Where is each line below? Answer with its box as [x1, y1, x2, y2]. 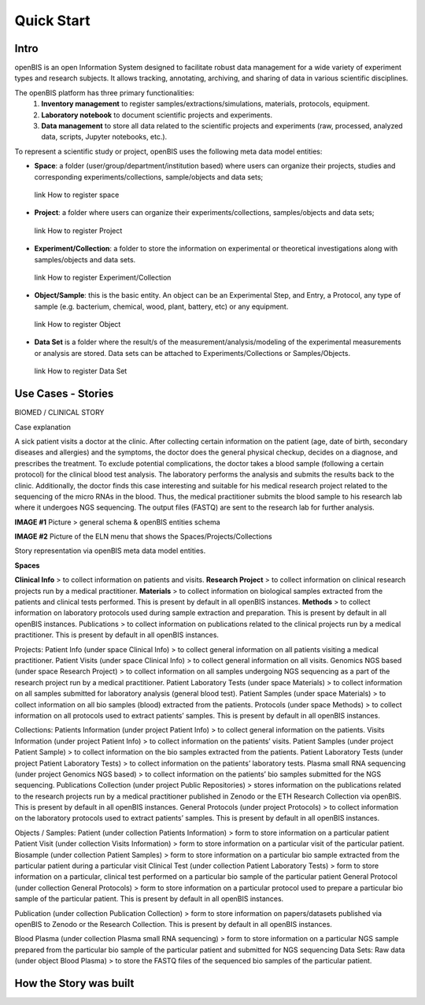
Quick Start [14, 12, 91, 29]
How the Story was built [14, 977, 135, 990]
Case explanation [14, 422, 71, 432]
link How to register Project [34, 225, 123, 235]
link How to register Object [34, 320, 121, 329]
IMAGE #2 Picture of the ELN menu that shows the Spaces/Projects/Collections [14, 532, 272, 541]
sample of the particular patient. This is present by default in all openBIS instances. [14, 894, 284, 903]
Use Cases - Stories [14, 387, 114, 401]
